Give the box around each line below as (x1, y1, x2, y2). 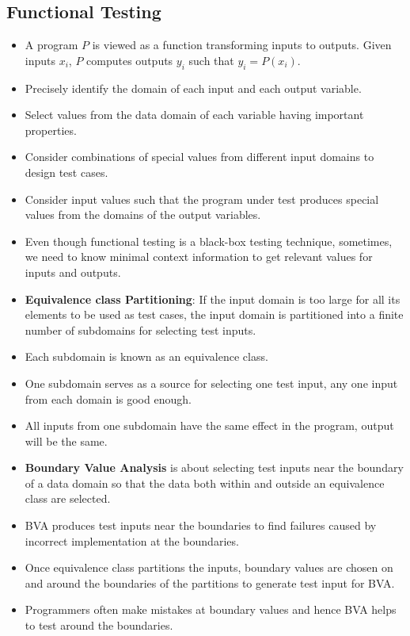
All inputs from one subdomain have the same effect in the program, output (25, 417, 394, 434)
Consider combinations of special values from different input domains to (25, 148, 374, 165)
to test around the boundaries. (25, 617, 173, 634)
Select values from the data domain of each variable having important (25, 106, 364, 123)
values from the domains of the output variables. (25, 206, 261, 223)
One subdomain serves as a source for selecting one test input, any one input (25, 374, 398, 391)
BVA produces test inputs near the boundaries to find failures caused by (25, 517, 377, 534)
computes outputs (86, 52, 173, 68)
